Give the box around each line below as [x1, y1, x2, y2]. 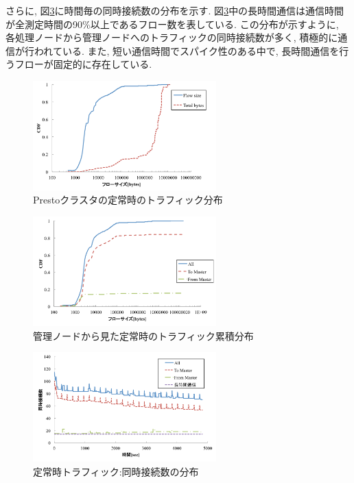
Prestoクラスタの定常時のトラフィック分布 [33, 193, 223, 207]
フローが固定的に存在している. [14, 57, 152, 71]
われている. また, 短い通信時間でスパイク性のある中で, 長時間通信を [34, 43, 340, 58]
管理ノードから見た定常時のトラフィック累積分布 [33, 328, 254, 343]
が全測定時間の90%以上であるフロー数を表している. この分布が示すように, [5, 16, 339, 31]
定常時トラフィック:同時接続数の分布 [33, 464, 199, 478]
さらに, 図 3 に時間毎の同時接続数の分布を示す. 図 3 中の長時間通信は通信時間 [5, 3, 344, 17]
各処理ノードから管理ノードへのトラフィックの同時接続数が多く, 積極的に [5, 30, 338, 45]
